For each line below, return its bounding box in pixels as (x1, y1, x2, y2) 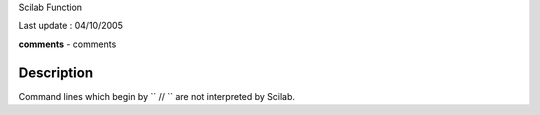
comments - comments (18, 38, 117, 50)
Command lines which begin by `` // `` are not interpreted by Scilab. (18, 90, 295, 102)
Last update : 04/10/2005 (18, 20, 124, 32)
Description (18, 64, 94, 81)
